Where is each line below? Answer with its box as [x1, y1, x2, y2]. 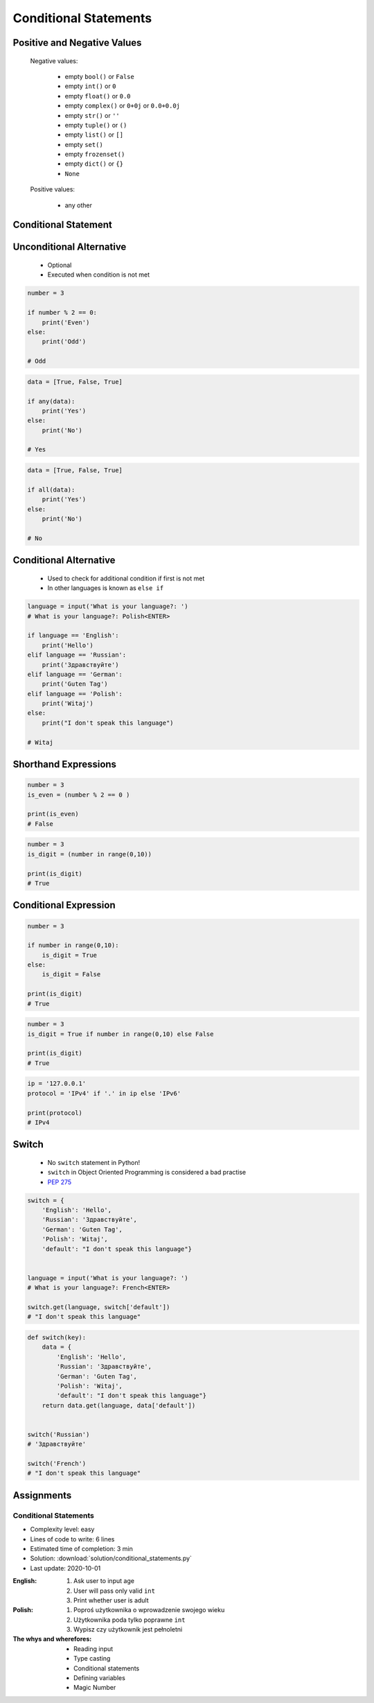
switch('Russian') [27, 1430, 90, 1438]
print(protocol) [27, 1109, 83, 1116]
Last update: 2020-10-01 [30, 1564, 101, 1572]
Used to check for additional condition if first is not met [47, 574, 205, 582]
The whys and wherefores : [12, 1635, 92, 1643]
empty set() [64, 140, 103, 148]
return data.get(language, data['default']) [42, 1401, 196, 1409]
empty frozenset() [64, 150, 125, 159]
